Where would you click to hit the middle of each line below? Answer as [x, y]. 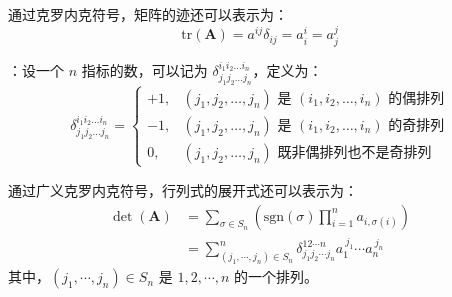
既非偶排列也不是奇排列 [354, 152]
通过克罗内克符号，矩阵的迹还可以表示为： [148, 14]
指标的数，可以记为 [144, 70]
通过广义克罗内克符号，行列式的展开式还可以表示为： [183, 190]
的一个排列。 [276, 276]
